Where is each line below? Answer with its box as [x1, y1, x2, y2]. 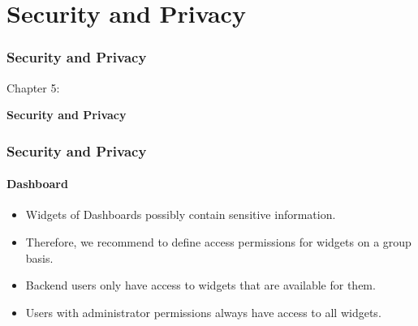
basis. [25, 249, 54, 266]
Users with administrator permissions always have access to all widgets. [25, 303, 381, 320]
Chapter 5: [6, 79, 60, 96]
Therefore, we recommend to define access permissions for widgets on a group [25, 234, 412, 251]
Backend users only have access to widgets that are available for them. [25, 277, 376, 294]
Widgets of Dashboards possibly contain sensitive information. [25, 206, 336, 223]
